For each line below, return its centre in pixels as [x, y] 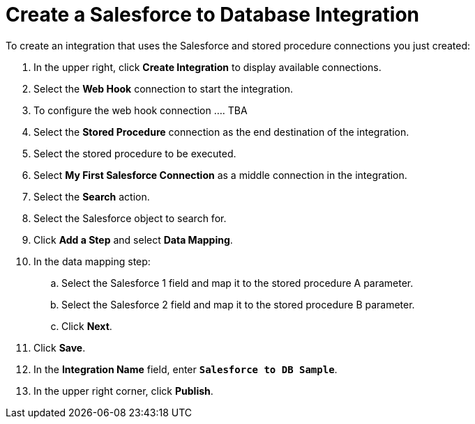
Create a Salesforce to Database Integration [213, 15]
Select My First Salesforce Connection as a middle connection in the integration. [220, 175]
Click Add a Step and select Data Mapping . [133, 240]
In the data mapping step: [92, 261]
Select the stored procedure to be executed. [135, 153]
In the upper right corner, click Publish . [123, 391]
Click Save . [60, 347]
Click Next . [87, 326]
